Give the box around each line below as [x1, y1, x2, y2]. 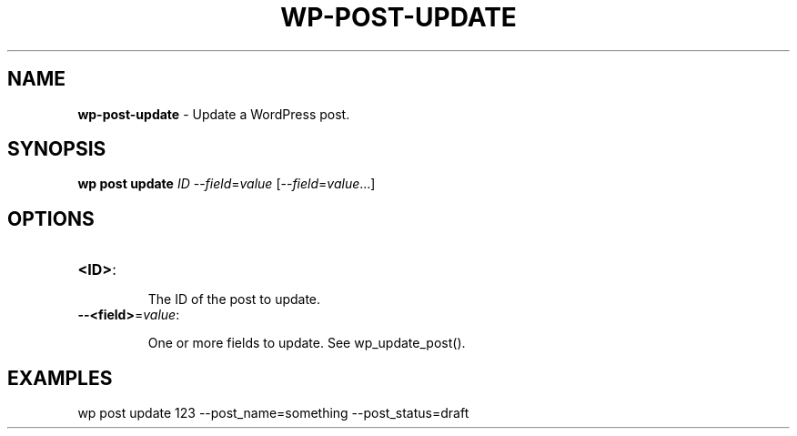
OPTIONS [7, 207, 95, 230]
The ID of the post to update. [147, 291, 321, 308]
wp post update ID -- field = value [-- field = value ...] [77, 176, 376, 192]
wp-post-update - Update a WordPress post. [77, 106, 350, 122]
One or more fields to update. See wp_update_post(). [147, 335, 466, 351]
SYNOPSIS [7, 137, 106, 161]
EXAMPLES [7, 366, 113, 390]
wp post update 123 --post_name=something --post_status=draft [77, 405, 469, 421]
